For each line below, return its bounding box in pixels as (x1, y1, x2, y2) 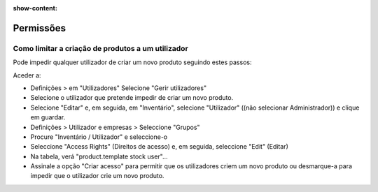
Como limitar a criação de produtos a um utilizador (13, 43, 188, 53)
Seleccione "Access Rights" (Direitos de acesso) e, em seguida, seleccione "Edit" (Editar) (30, 142, 288, 151)
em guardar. (30, 113, 66, 121)
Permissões (13, 22, 66, 34)
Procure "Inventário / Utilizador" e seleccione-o (30, 133, 168, 141)
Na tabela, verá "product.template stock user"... (30, 152, 168, 161)
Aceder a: (13, 71, 41, 80)
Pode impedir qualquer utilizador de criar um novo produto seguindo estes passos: (13, 58, 252, 66)
